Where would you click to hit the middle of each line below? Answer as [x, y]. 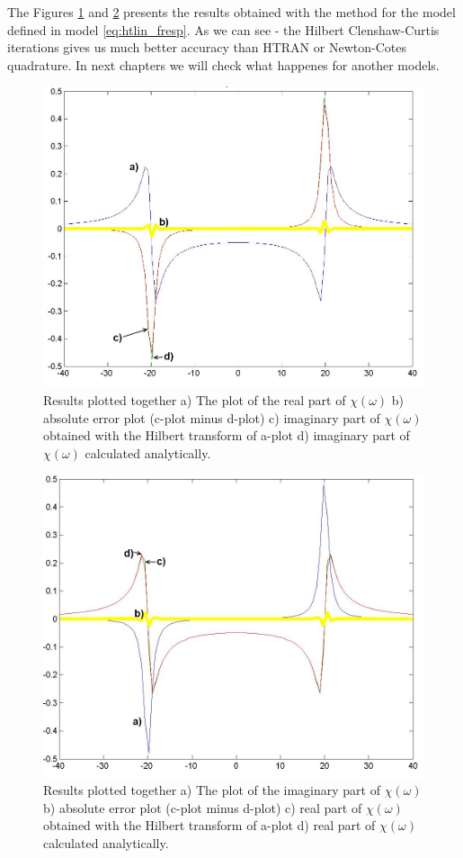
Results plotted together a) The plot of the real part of [195, 400]
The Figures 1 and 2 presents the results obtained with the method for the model [231, 12]
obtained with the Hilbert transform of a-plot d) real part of [209, 825]
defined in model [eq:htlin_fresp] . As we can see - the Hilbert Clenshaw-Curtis [223, 29]
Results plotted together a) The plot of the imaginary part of [212, 790]
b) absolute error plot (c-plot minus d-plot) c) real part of [203, 807]
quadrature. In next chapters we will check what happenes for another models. [223, 64]
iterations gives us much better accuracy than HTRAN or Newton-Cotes [207, 47]
